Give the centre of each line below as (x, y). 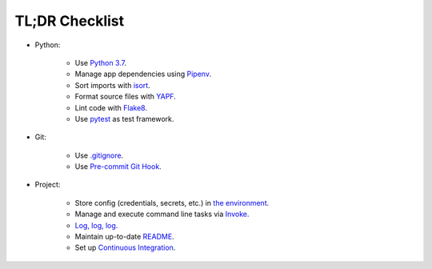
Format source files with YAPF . (125, 97)
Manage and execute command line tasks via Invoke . (162, 214)
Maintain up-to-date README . (125, 237)
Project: (48, 185)
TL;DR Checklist (70, 21)
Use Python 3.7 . (101, 62)
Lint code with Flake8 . (111, 107)
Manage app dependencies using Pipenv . (143, 74)
